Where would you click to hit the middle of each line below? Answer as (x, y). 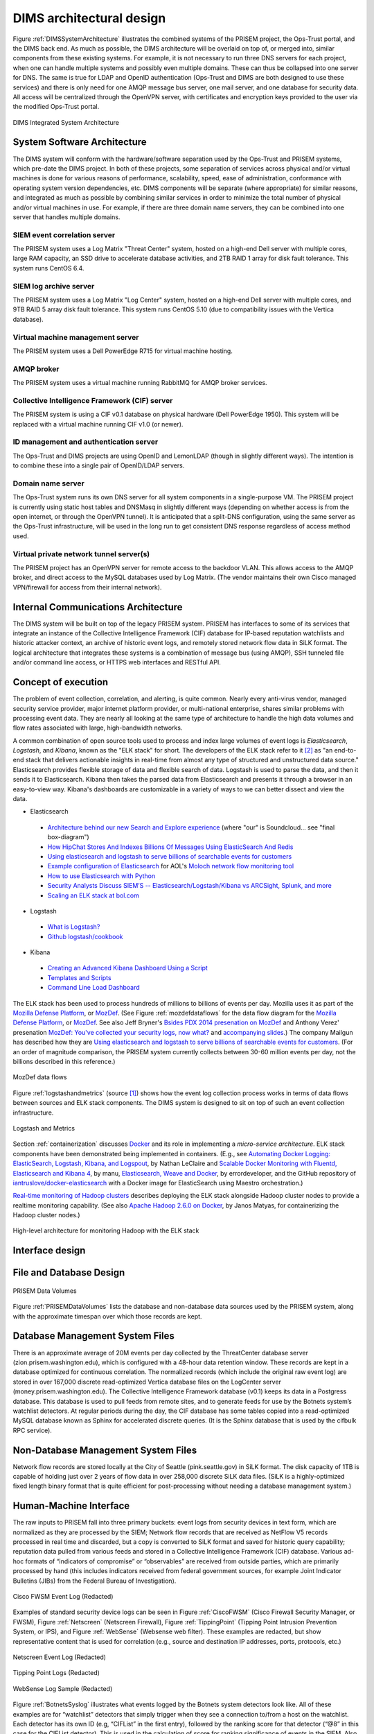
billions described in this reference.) (64, 1062)
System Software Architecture (80, 142)
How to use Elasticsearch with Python (101, 876)
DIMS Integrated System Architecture (66, 122)
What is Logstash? (74, 927)
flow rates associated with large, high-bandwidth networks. (98, 728)
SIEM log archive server (54, 286)
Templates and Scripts (79, 977)
